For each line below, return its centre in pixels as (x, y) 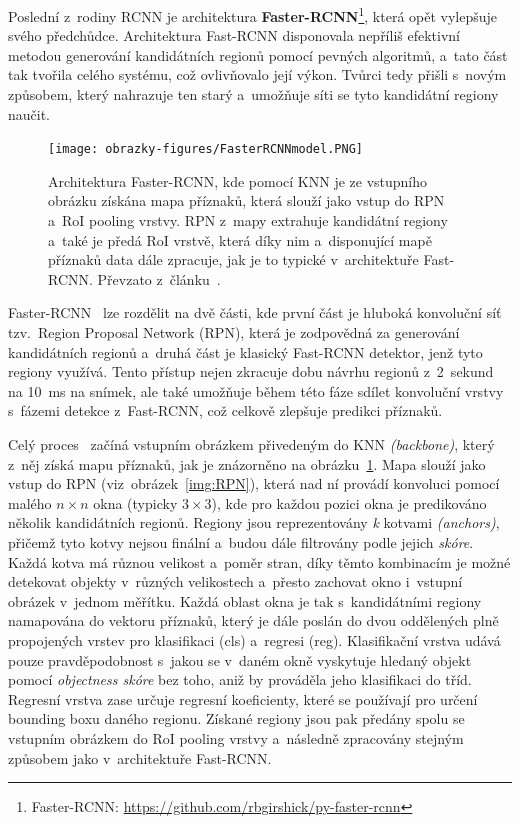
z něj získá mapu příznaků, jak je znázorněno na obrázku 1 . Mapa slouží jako (247, 463)
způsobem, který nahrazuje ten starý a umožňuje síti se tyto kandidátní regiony (253, 94)
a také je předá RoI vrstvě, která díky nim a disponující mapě (240, 239)
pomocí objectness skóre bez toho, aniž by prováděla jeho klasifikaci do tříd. (240, 679)
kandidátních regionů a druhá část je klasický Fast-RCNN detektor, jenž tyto (245, 351)
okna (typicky (135, 502)
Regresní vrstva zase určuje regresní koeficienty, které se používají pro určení (243, 698)
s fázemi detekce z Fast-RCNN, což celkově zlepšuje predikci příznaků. (225, 410)
